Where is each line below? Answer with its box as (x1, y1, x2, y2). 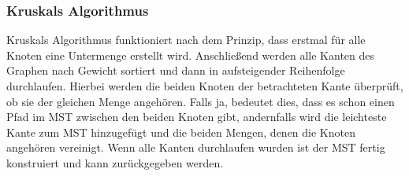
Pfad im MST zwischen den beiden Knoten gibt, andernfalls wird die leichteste (6, 108, 387, 125)
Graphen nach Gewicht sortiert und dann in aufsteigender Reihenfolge (6, 62, 345, 79)
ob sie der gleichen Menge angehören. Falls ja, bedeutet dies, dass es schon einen (6, 93, 395, 109)
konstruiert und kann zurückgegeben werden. (6, 154, 224, 170)
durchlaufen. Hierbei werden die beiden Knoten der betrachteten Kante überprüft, (6, 78, 403, 93)
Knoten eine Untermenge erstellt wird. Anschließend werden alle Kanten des (6, 46, 375, 63)
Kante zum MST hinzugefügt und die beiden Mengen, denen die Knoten (6, 123, 355, 140)
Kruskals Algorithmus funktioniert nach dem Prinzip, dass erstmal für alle (6, 31, 366, 48)
